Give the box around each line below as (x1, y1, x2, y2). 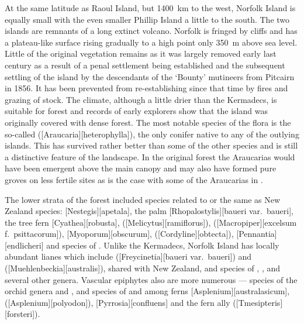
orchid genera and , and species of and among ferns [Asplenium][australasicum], (5, 285, 290, 297)
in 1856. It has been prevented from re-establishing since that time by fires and (5, 82, 288, 94)
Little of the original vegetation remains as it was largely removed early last (5, 47, 277, 60)
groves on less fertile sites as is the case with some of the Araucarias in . (5, 173, 263, 185)
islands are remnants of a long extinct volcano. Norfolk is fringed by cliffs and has (5, 25, 298, 37)
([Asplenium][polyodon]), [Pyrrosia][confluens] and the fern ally (5, 296, 230, 308)
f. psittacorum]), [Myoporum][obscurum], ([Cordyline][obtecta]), (5, 228, 234, 240)
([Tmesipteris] (233, 296, 283, 308)
